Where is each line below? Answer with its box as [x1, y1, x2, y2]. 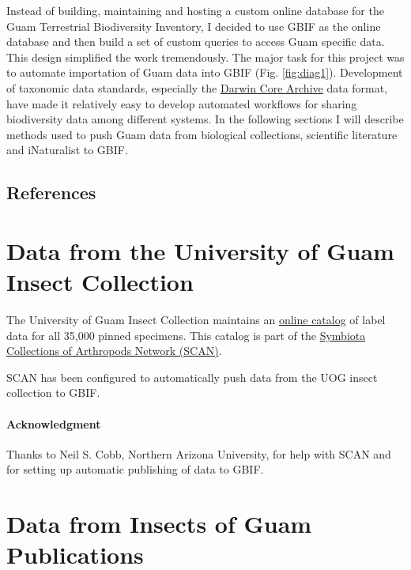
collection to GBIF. [6, 384, 100, 401]
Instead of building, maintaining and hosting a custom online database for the [6, 2, 384, 18]
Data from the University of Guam [6, 234, 394, 266]
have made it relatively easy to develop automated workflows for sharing [6, 95, 357, 111]
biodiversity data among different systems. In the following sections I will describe [6, 111, 404, 127]
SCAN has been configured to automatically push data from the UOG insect [6, 368, 378, 385]
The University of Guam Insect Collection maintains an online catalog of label [6, 311, 386, 328]
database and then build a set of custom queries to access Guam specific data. [6, 33, 385, 50]
